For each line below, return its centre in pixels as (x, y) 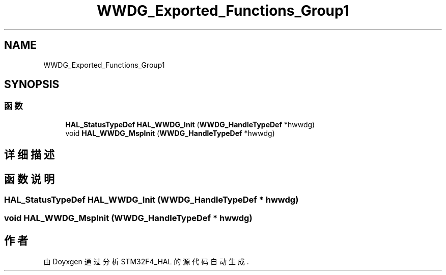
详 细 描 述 (29, 155)
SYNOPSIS (32, 85)
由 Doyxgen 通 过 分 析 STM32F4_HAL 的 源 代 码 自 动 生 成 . (146, 262)
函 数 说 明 (29, 179)
